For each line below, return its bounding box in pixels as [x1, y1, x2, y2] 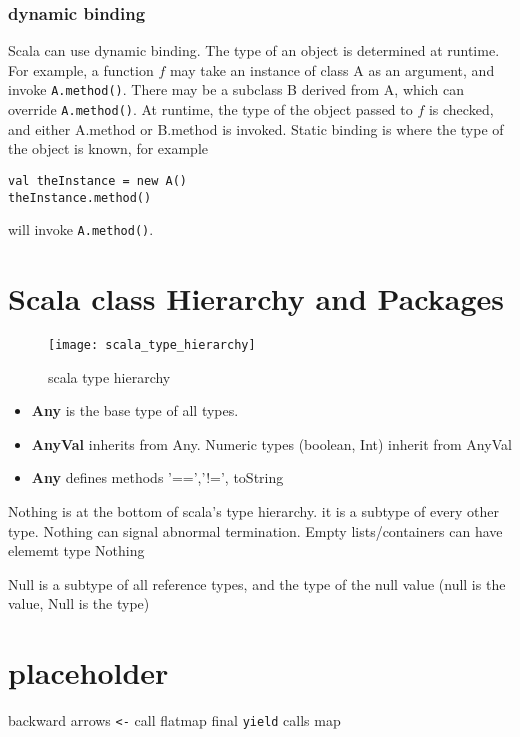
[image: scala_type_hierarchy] [48, 338, 256, 352]
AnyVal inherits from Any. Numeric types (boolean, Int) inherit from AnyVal [31, 433, 512, 454]
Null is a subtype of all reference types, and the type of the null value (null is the [8, 573, 506, 594]
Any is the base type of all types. [31, 400, 239, 421]
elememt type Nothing [8, 540, 145, 561]
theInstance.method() [8, 190, 152, 205]
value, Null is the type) [8, 593, 150, 614]
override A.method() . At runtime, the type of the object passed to [8, 99, 413, 120]
